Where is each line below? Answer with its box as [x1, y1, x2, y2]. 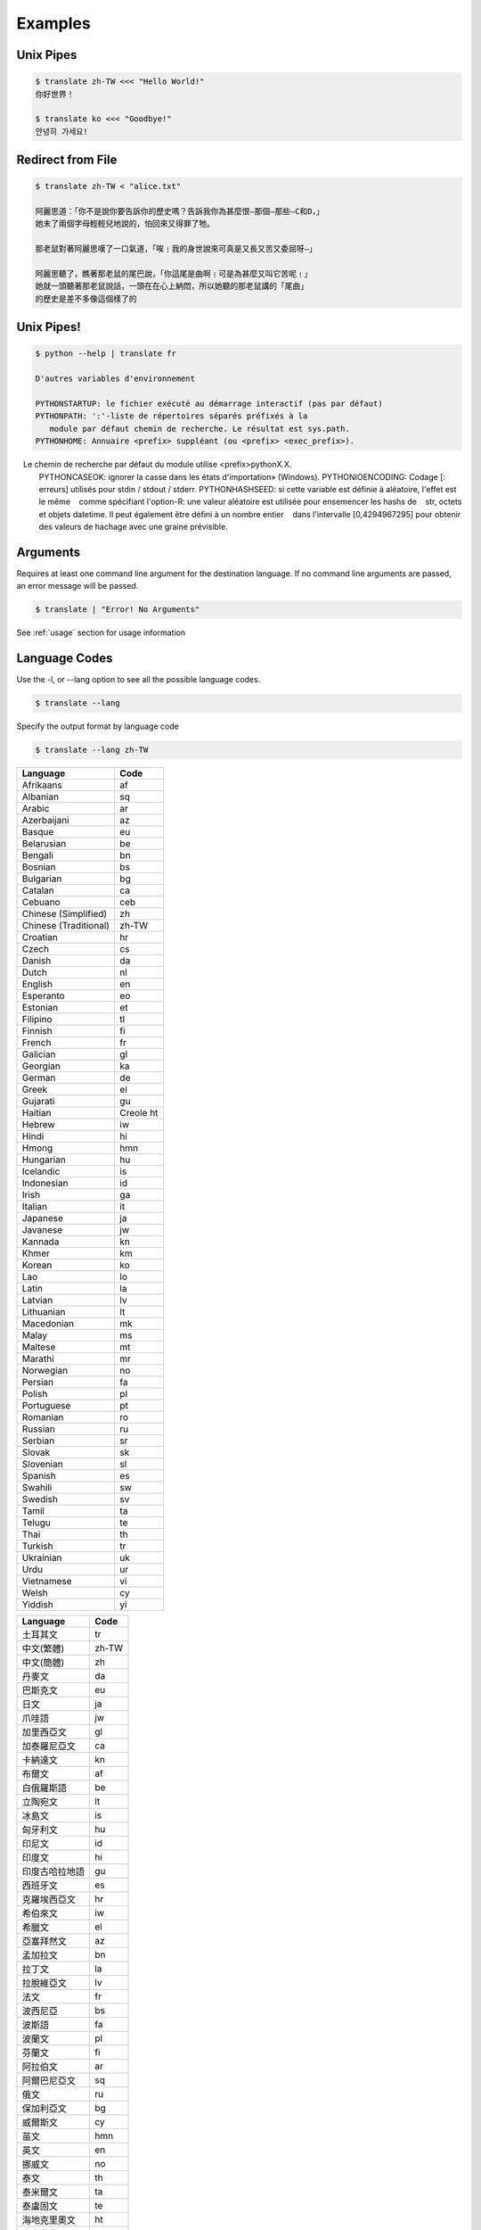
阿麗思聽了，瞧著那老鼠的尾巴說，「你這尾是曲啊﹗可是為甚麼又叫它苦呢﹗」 [35, 268, 313, 279]
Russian [21, 1423, 55, 1435]
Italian [21, 1201, 48, 1213]
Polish [21, 1388, 48, 1400]
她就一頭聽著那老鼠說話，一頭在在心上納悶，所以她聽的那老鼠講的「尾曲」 [35, 281, 309, 292]
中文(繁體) [21, 1642, 65, 1655]
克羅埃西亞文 [21, 1894, 76, 1906]
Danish [21, 954, 52, 967]
